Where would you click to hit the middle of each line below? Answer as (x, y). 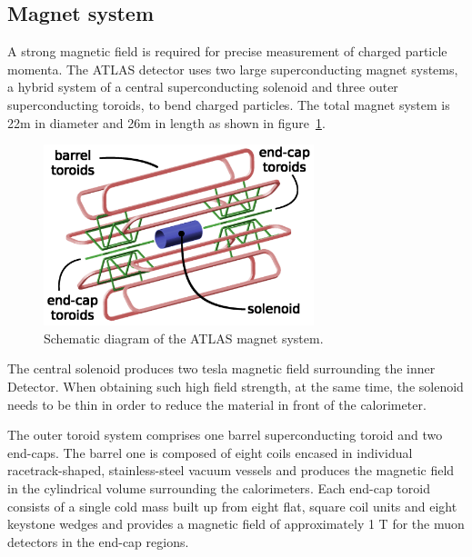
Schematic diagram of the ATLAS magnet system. (184, 338)
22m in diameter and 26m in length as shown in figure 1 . (166, 122)
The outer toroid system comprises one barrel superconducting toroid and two (225, 435)
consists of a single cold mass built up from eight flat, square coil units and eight (232, 506)
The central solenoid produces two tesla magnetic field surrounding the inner (221, 368)
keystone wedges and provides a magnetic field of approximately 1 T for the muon (236, 524)
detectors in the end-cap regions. (98, 541)
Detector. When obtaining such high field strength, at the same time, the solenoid (236, 387)
